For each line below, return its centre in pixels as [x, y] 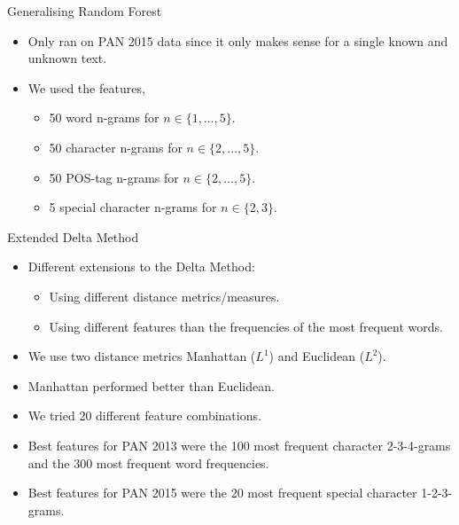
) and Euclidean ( [317, 356]
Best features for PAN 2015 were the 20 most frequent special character [222, 493]
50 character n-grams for [116, 147]
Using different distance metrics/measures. [164, 296]
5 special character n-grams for [133, 207]
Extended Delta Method [73, 236]
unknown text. [67, 58]
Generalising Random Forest [85, 11]
